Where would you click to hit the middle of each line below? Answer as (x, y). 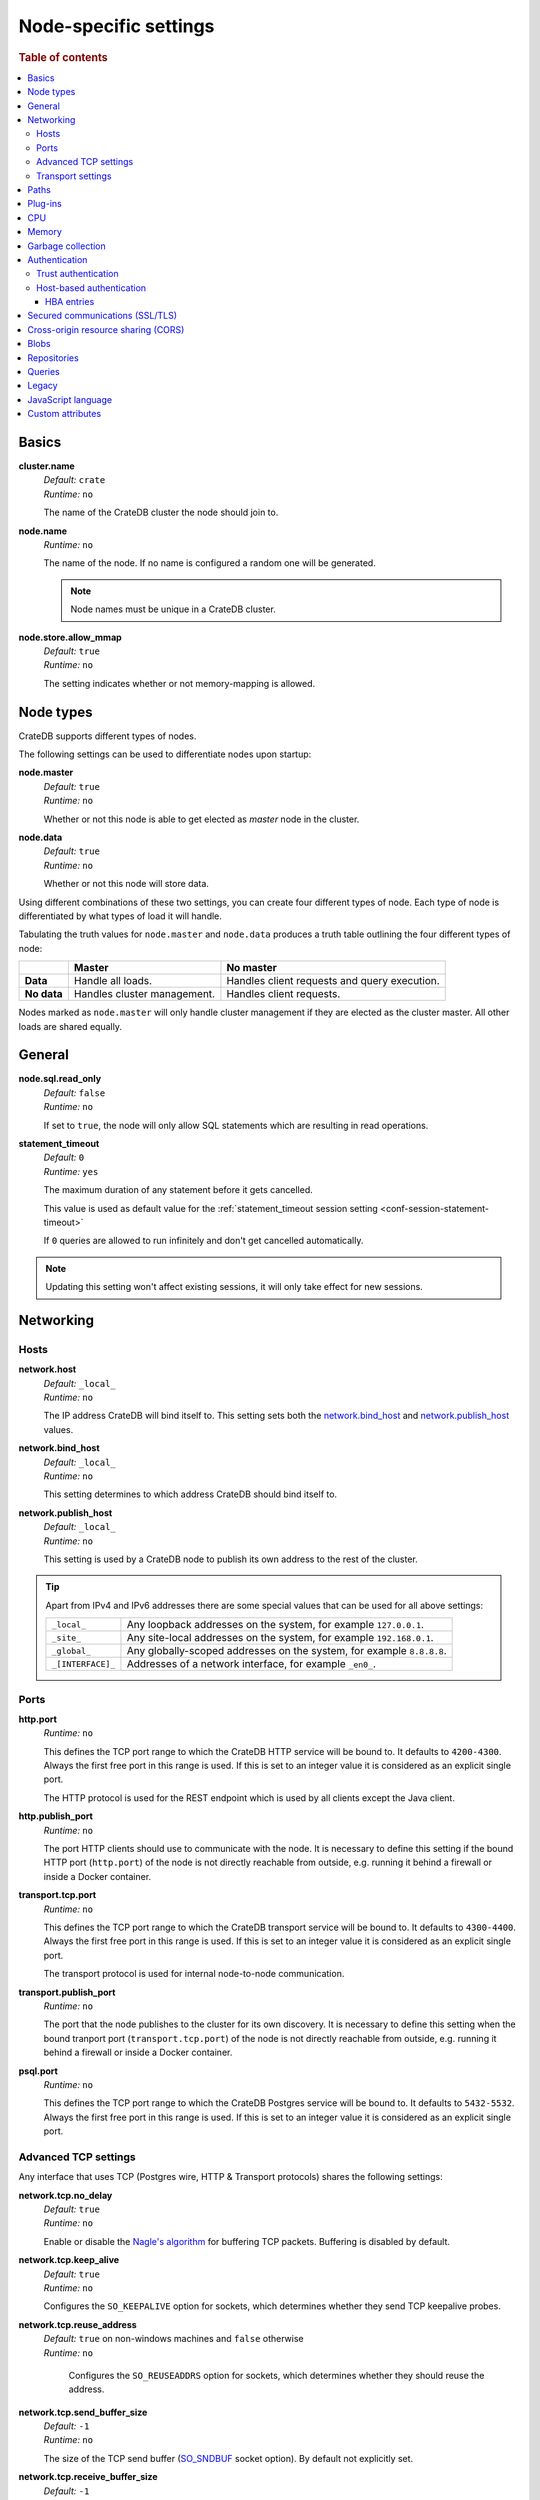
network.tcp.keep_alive (69, 2260)
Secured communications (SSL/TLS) (102, 316)
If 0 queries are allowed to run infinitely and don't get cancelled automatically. (203, 1241)
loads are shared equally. (70, 1026)
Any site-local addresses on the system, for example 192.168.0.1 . (280, 1638)
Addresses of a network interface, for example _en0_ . (251, 1664)
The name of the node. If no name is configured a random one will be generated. (210, 563)
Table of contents (63, 57)
